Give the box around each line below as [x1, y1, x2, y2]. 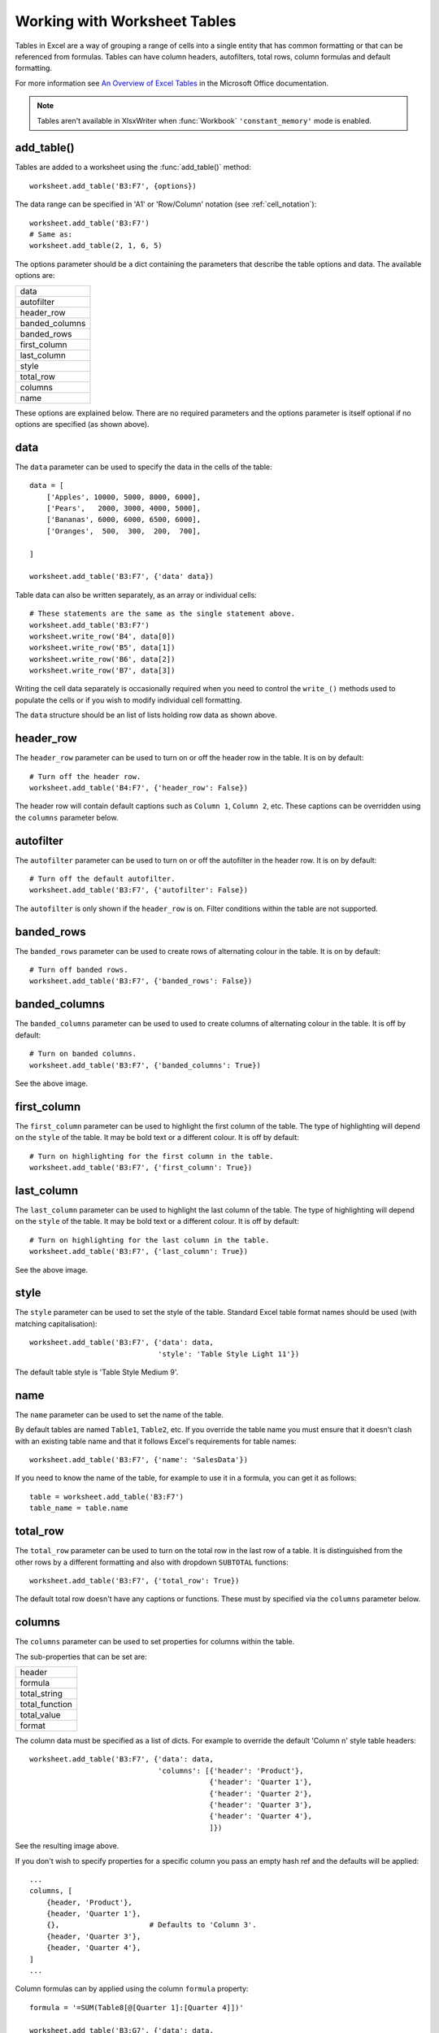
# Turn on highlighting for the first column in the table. [29, 1151, 274, 1160]
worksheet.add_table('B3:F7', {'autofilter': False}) [29, 886, 248, 895]
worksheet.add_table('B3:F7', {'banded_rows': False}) [29, 977, 253, 986]
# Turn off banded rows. [29, 965, 128, 975]
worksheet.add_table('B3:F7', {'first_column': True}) [29, 1163, 253, 1173]
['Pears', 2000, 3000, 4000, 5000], [46, 504, 202, 512]
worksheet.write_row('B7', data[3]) [29, 666, 176, 675]
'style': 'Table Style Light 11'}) [157, 1349, 300, 1358]
